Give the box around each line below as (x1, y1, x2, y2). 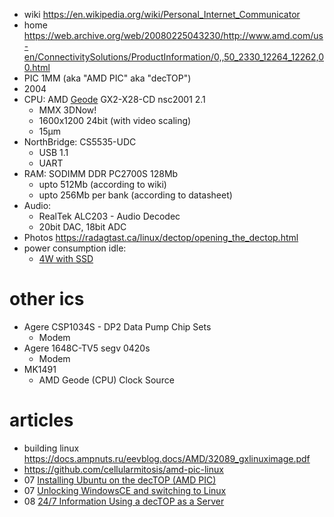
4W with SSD (38, 253, 94, 264)
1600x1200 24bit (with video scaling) (38, 115, 192, 126)
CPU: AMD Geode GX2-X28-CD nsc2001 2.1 (23, 94, 206, 105)
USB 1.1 (38, 147, 69, 158)
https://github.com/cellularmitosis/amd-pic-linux (23, 463, 224, 475)
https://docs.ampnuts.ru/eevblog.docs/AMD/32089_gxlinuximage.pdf (23, 452, 311, 464)
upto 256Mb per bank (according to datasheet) (38, 189, 233, 201)
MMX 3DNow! (38, 104, 97, 116)
